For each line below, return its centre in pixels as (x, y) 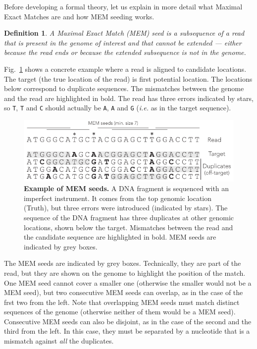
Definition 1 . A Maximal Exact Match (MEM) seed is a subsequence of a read (124, 33)
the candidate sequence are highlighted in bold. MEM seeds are (120, 237)
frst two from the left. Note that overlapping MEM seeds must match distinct (122, 302)
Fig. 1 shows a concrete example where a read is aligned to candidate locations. (125, 69)
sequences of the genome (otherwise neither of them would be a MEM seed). (120, 312)
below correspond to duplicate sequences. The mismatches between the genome (124, 88)
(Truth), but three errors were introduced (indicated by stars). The (126, 208)
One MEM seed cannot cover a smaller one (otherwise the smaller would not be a (128, 282)
